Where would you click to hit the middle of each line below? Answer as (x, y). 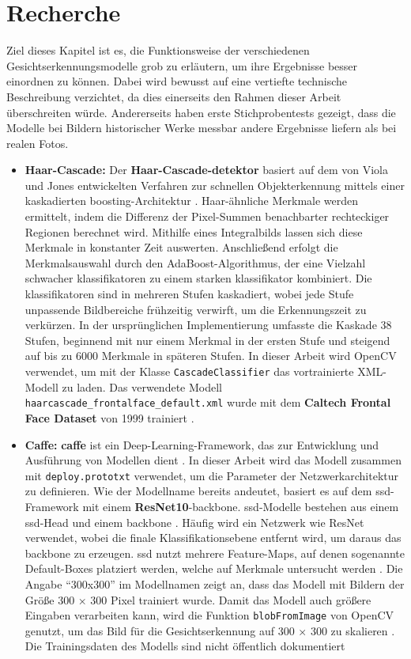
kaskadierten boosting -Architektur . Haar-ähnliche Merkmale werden (192, 201)
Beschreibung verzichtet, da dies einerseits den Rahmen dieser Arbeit (174, 96)
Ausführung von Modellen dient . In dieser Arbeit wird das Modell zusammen (213, 460)
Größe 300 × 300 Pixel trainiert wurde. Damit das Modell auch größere (198, 599)
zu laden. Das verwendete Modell (142, 386)
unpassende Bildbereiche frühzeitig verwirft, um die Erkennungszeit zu (196, 309)
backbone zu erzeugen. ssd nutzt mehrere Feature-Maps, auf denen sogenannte (215, 553)
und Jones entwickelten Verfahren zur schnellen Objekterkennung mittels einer (215, 185)
